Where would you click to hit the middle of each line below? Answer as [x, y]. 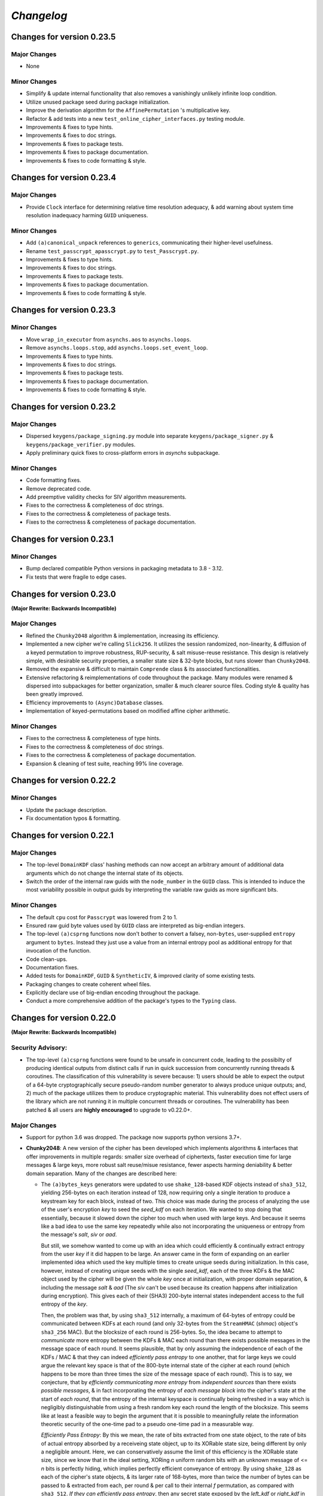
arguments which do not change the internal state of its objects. [105, 873]
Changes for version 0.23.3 [63, 310]
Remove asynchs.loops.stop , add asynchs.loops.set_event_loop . [117, 348]
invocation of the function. [58, 951]
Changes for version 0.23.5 [63, 37]
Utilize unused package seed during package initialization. [98, 102]
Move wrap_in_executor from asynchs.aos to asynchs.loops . [109, 339]
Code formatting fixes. [54, 480]
